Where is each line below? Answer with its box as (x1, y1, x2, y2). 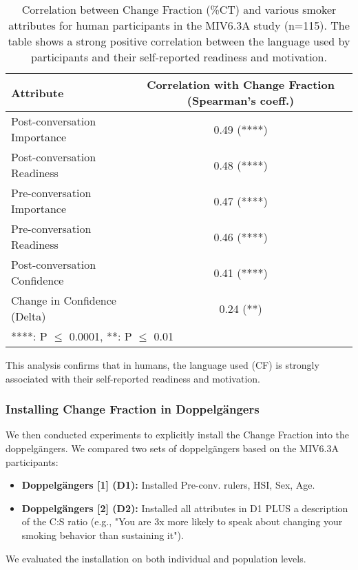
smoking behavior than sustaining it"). (21, 527, 184, 542)
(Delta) (11, 308, 46, 324)
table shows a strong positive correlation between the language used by (8, 33, 350, 49)
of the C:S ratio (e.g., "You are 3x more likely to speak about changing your (21, 514, 343, 529)
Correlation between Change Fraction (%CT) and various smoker (21, 1, 337, 17)
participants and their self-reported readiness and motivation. (31, 49, 327, 65)
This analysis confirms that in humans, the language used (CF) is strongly (6, 358, 319, 371)
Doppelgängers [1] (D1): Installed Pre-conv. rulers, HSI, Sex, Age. (21, 478, 315, 492)
